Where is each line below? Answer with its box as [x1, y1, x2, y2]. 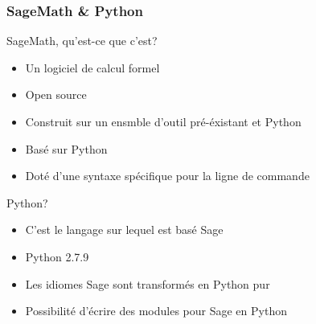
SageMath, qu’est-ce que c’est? [6, 32, 158, 49]
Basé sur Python [25, 140, 108, 157]
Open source [25, 86, 87, 103]
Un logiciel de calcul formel [25, 59, 160, 76]
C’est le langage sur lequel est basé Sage [25, 221, 224, 238]
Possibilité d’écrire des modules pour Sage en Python [25, 302, 287, 319]
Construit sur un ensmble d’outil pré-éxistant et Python [25, 113, 302, 129]
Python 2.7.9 [25, 248, 89, 265]
